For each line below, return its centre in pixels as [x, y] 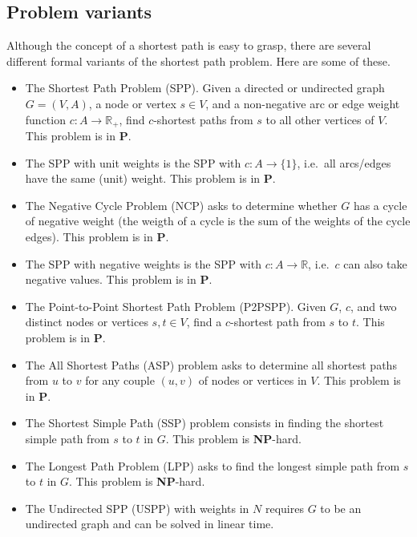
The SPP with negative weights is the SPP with [143, 263]
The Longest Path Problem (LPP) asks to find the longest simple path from [213, 465]
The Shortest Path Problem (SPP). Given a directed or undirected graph [205, 88]
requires [284, 508]
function [45, 119]
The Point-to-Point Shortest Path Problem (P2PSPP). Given [176, 306]
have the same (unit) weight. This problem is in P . [150, 178]
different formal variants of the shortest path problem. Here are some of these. [198, 61]
